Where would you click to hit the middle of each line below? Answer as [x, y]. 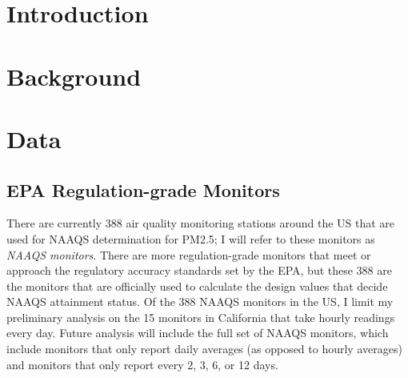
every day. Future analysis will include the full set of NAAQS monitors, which [198, 333]
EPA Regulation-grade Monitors [143, 189]
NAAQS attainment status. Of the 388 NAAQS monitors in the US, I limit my [200, 302]
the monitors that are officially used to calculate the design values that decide [197, 286]
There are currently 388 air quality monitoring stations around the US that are [201, 223]
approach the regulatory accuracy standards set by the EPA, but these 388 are [199, 270]
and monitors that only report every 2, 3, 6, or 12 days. [142, 364]
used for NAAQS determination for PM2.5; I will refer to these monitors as [191, 238]
